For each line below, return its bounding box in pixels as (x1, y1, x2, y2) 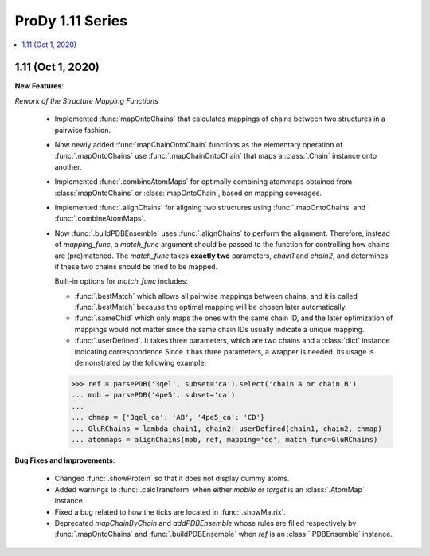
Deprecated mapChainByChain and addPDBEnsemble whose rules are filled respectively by (54, 518, 357, 527)
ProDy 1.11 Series (14, 12, 127, 29)
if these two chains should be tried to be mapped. (54, 261, 218, 271)
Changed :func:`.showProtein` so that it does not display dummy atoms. (54, 474, 290, 484)
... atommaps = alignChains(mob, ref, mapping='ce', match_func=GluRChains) (71, 435, 378, 444)
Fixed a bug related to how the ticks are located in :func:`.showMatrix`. (54, 507, 287, 517)
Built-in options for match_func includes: (54, 276, 189, 286)
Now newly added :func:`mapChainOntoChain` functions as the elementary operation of (54, 140, 343, 150)
